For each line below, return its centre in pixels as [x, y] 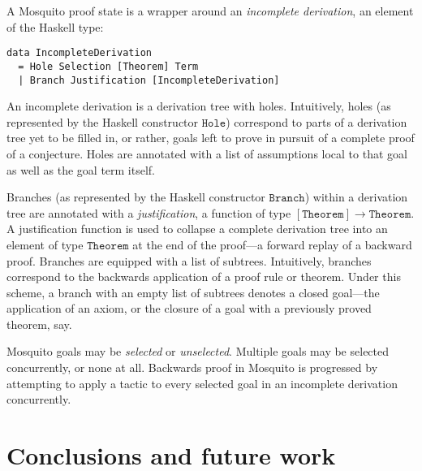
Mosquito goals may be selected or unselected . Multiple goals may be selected [198, 351]
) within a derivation [356, 197]
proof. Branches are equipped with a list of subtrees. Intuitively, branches [189, 260]
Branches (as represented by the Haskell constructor [136, 197]
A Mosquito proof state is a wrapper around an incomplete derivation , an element [210, 11]
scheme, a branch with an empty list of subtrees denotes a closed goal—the [193, 292]
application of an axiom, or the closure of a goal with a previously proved [189, 308]
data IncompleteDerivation [79, 53]
